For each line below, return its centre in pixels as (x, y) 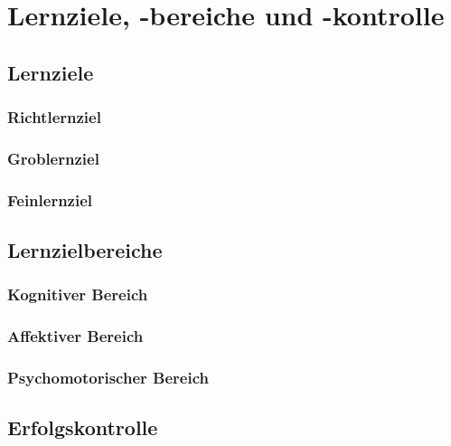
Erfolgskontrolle (83, 427)
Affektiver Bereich (75, 336)
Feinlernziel (50, 199)
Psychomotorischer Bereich (108, 378)
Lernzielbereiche (85, 250)
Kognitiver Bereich (78, 294)
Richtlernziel (54, 117)
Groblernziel (53, 158)
